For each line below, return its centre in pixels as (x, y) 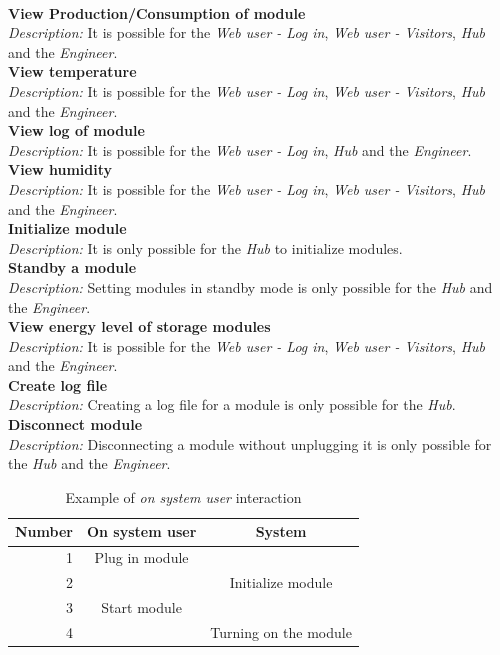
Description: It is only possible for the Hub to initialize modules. (205, 247)
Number (44, 531)
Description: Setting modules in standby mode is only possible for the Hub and (250, 286)
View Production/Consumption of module (157, 12)
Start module (141, 606)
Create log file (58, 384)
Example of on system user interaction (183, 496)
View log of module (76, 130)
